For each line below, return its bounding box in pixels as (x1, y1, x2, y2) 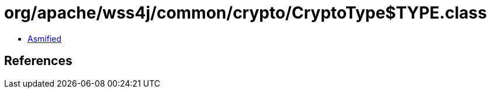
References (4, 53, 72, 69)
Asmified (27, 33, 62, 44)
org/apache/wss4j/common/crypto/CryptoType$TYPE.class (4, 3, 487, 23)
